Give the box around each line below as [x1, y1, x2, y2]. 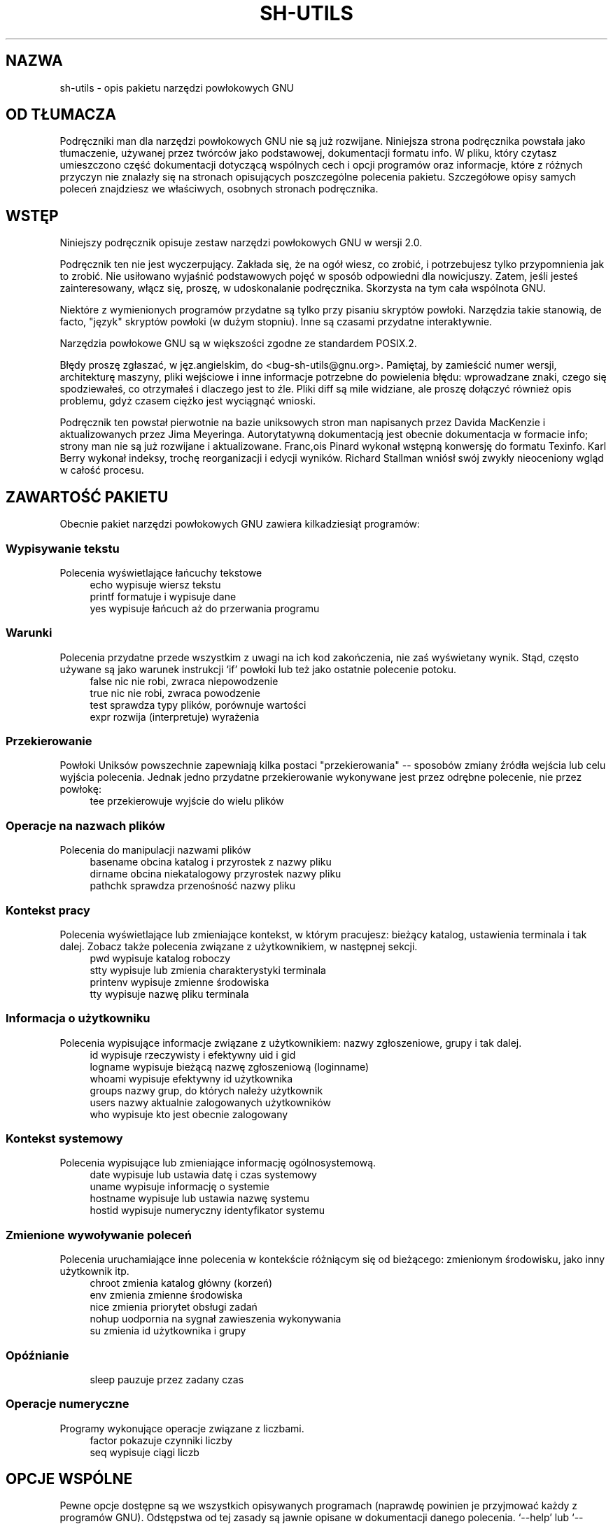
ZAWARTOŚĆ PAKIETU [6, 488, 169, 506]
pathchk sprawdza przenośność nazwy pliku [90, 880, 296, 892]
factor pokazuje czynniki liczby [90, 1434, 233, 1446]
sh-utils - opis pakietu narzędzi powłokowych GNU [59, 81, 294, 94]
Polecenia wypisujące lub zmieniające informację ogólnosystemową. [59, 1157, 376, 1169]
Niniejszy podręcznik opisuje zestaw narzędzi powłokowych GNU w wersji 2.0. [59, 237, 423, 249]
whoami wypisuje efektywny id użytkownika [90, 1072, 293, 1085]
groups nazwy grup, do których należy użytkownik [90, 1084, 323, 1096]
